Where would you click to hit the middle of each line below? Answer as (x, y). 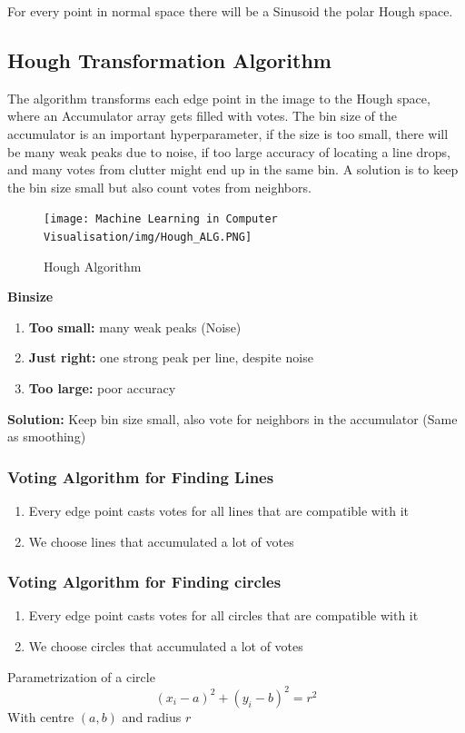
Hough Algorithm (93, 266)
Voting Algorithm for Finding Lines (141, 476)
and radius (152, 716)
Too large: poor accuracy (102, 388)
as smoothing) (47, 436)
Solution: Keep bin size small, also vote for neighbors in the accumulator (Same (232, 418)
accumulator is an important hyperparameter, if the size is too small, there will (228, 133)
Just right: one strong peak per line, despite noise (171, 357)
